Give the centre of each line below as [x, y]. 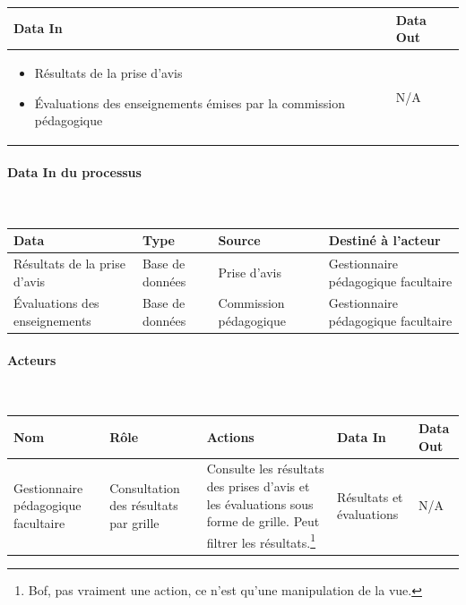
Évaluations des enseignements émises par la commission [190, 102]
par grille [134, 523]
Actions [230, 436]
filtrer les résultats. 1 [261, 541]
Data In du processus [74, 171]
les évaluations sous [260, 503]
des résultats [144, 505]
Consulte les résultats [265, 469]
